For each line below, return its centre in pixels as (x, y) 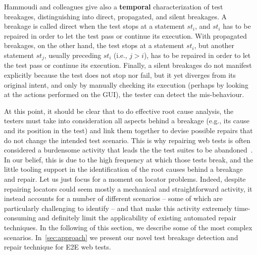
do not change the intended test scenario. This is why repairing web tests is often (127, 140)
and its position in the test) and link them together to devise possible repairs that (128, 130)
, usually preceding (73, 55)
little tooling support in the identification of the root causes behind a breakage (124, 169)
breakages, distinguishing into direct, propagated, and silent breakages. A (115, 16)
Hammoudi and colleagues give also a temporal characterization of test (114, 6)
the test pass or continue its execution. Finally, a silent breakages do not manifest (128, 65)
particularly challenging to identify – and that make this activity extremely (118, 208)
